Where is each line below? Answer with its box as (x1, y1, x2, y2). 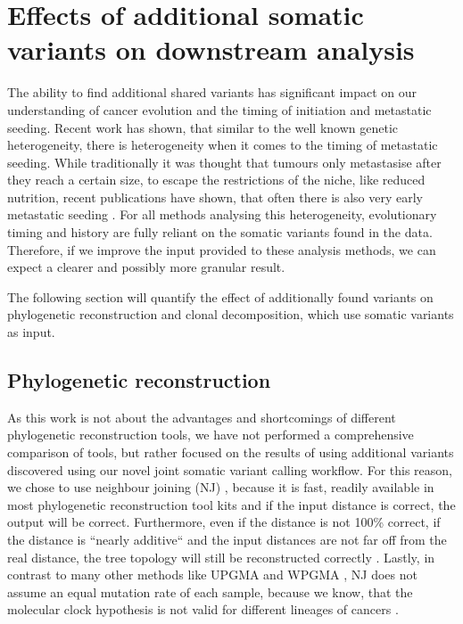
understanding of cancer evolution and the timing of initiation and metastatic (7, 100, 432, 119)
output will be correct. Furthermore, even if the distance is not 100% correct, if (7, 513, 441, 531)
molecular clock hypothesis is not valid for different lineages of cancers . (7, 600, 399, 619)
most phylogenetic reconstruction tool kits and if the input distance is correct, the (7, 495, 456, 513)
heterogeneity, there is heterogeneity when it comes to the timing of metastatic (7, 135, 438, 154)
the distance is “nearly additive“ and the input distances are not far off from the (7, 530, 447, 548)
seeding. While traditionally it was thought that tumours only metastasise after (7, 152, 442, 171)
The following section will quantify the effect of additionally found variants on (7, 287, 434, 306)
